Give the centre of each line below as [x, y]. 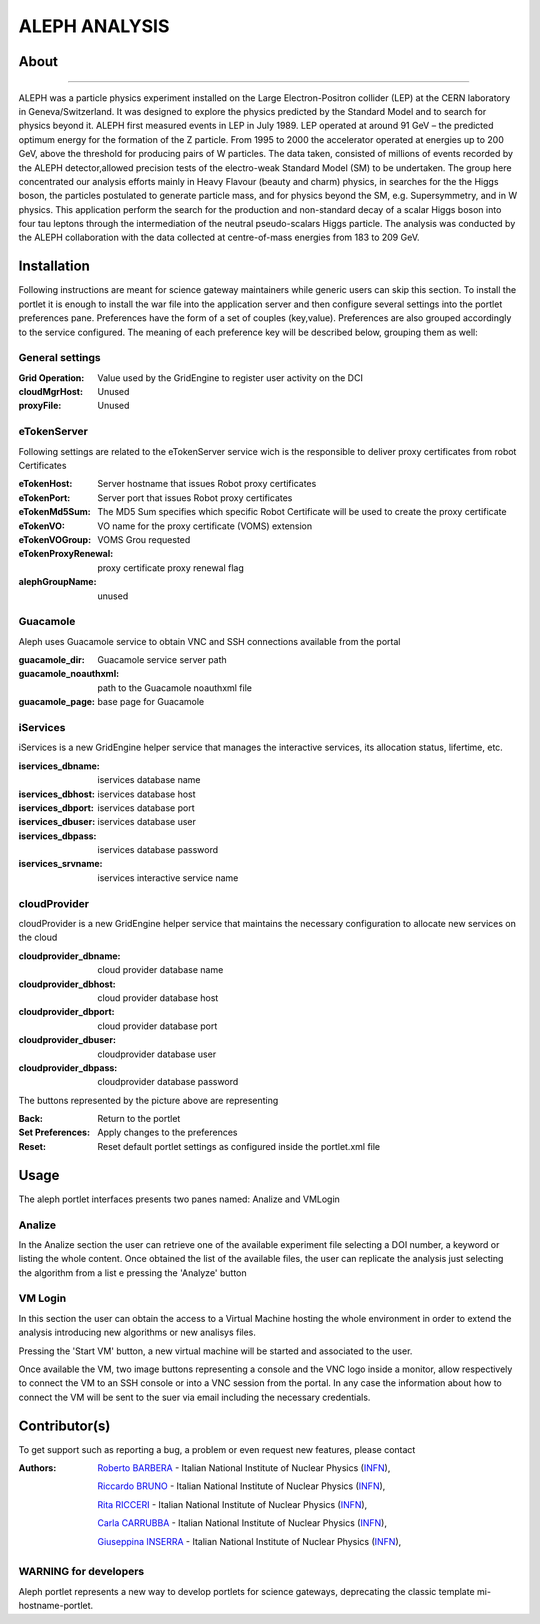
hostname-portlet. [56, 1606]
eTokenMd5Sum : [54, 512]
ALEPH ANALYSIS [94, 26]
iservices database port [146, 807]
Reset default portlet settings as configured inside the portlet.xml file [239, 1146]
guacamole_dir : [51, 660]
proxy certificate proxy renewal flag [171, 567]
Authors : [37, 1468]
